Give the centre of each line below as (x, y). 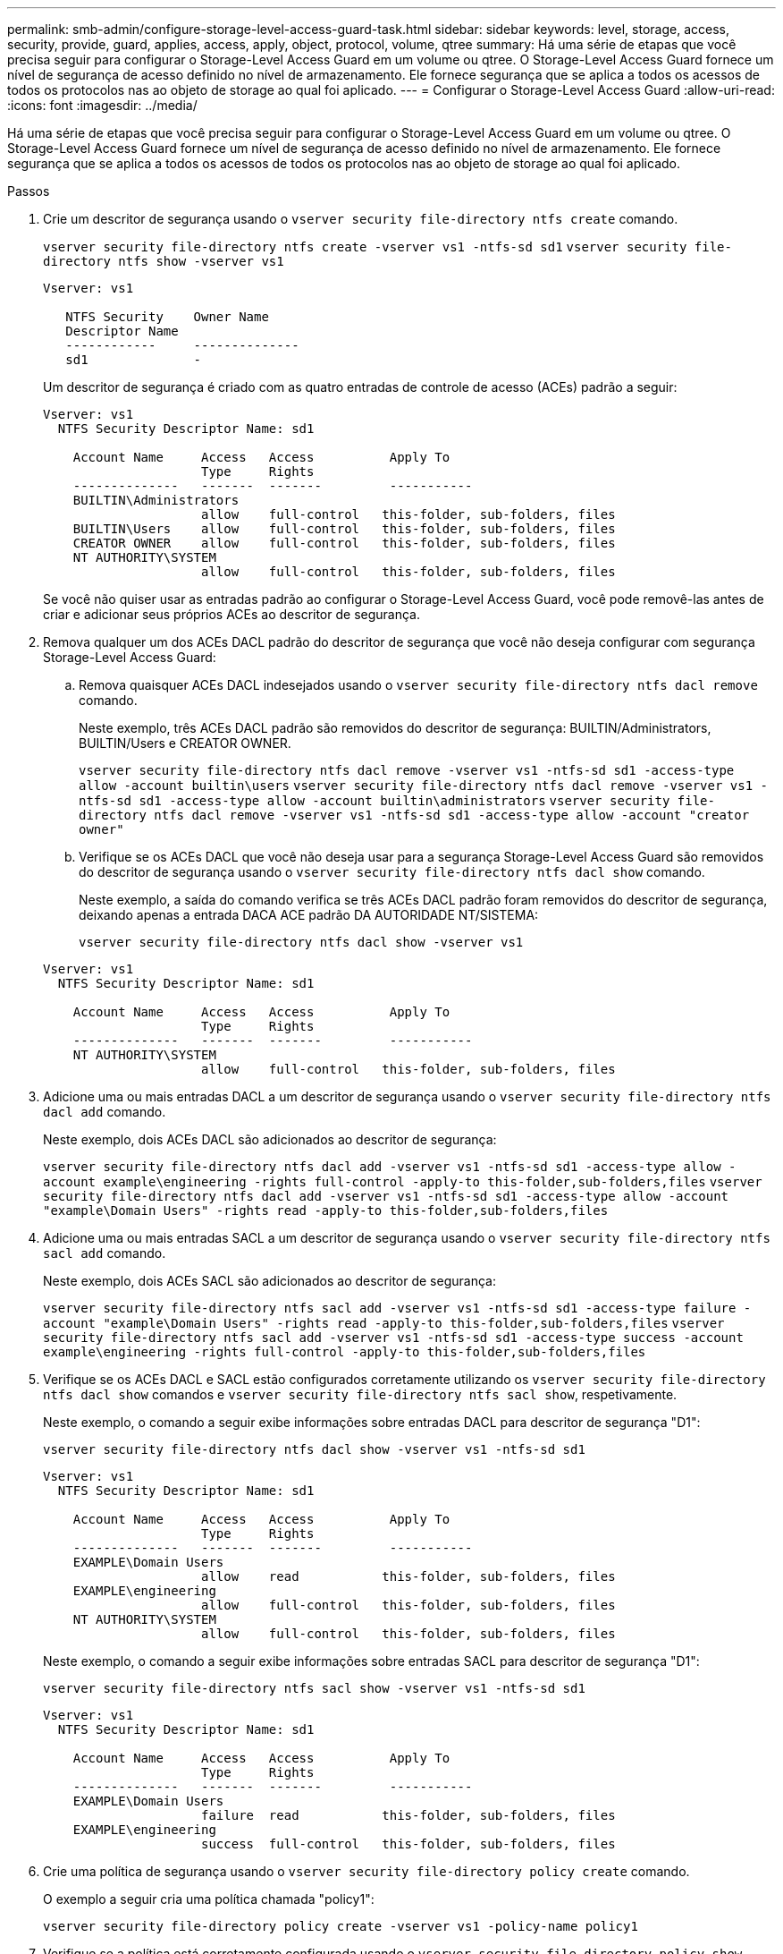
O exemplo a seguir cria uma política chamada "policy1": (209, 1899)
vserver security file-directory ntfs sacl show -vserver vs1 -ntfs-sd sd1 (314, 1688)
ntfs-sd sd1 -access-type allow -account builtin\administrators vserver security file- (397, 801)
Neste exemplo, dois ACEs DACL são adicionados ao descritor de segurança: (270, 1139)
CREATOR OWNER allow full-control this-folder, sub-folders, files (344, 543)
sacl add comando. (105, 1253)
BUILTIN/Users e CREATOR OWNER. (185, 743)
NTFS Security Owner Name (167, 317)
